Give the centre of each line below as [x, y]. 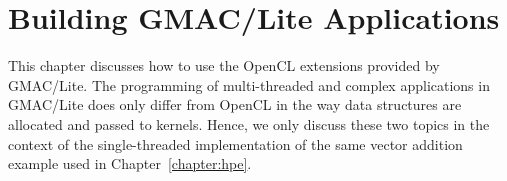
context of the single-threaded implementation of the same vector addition [235, 143]
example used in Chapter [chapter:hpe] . [130, 163]
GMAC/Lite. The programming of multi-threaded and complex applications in [249, 84]
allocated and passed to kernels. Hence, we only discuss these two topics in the [249, 123]
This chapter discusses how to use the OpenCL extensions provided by [224, 65]
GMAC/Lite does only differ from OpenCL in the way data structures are [235, 104]
